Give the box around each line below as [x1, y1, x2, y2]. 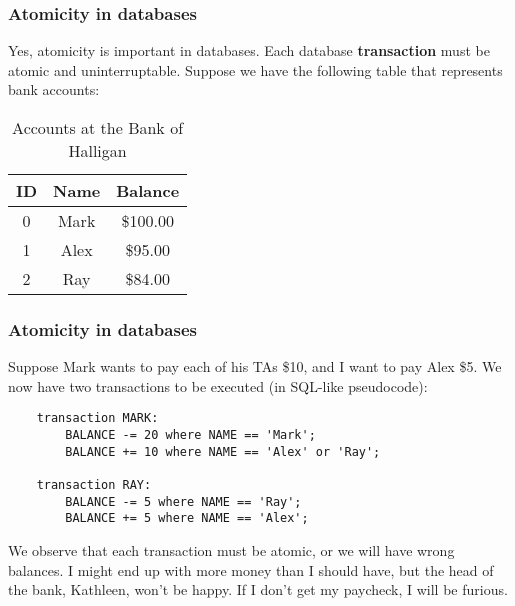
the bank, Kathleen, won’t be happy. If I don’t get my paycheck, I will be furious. [8, 579, 508, 600]
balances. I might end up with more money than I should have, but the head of [8, 559, 494, 580]
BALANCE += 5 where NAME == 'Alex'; [65, 511, 309, 526]
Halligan [68, 139, 127, 162]
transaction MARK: [36, 411, 159, 426]
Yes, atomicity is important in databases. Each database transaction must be [8, 40, 490, 61]
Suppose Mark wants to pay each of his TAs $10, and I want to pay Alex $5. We [8, 356, 502, 377]
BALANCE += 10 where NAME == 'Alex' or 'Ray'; [65, 444, 381, 459]
